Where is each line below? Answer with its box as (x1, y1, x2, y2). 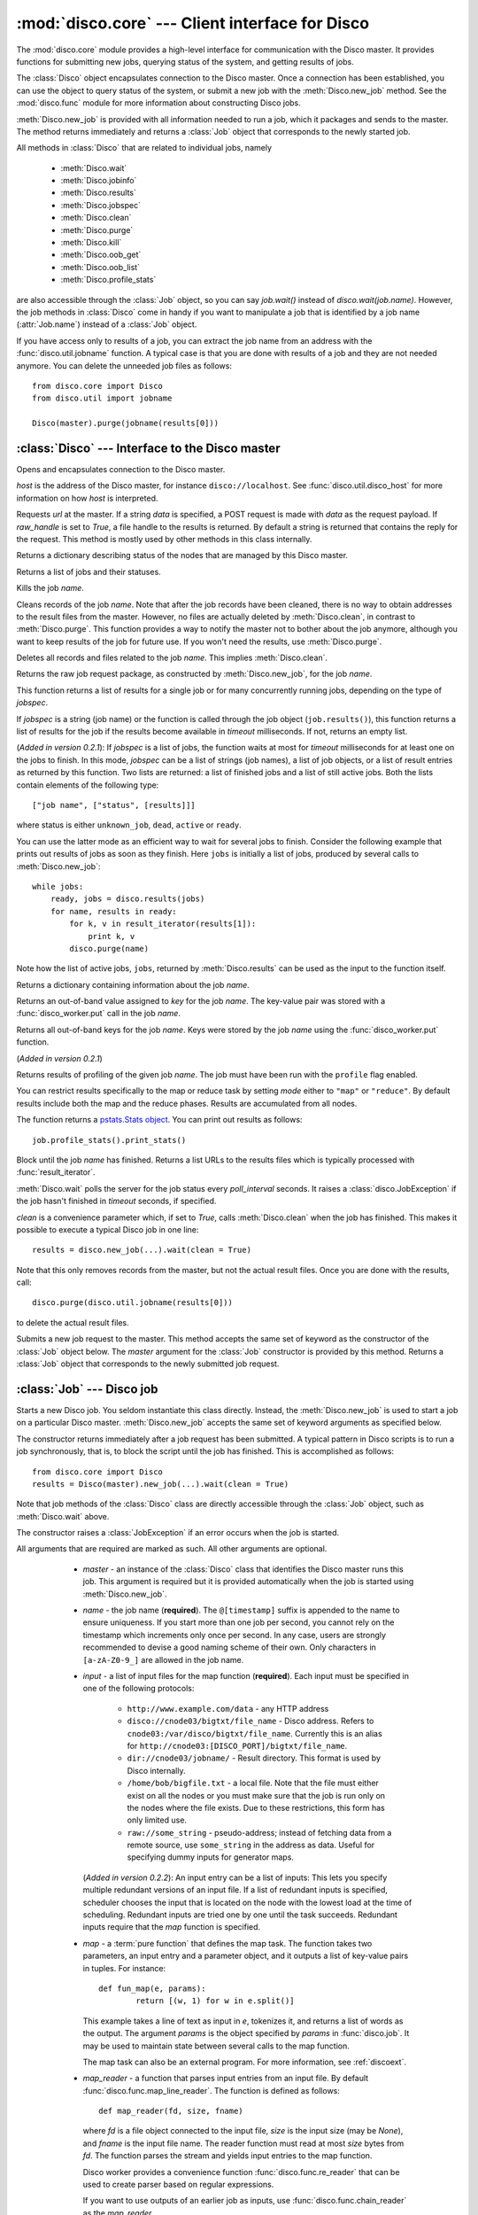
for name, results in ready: (50, 906, 177, 916)
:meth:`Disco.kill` (60, 237, 122, 248)
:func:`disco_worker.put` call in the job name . (16, 1008, 181, 1019)
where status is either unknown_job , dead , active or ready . (16, 820, 243, 830)
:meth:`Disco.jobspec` (60, 199, 142, 210)
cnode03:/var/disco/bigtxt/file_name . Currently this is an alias (127, 1728, 382, 1738)
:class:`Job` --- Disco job (16, 1381, 158, 1396)
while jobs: (32, 882, 84, 891)
